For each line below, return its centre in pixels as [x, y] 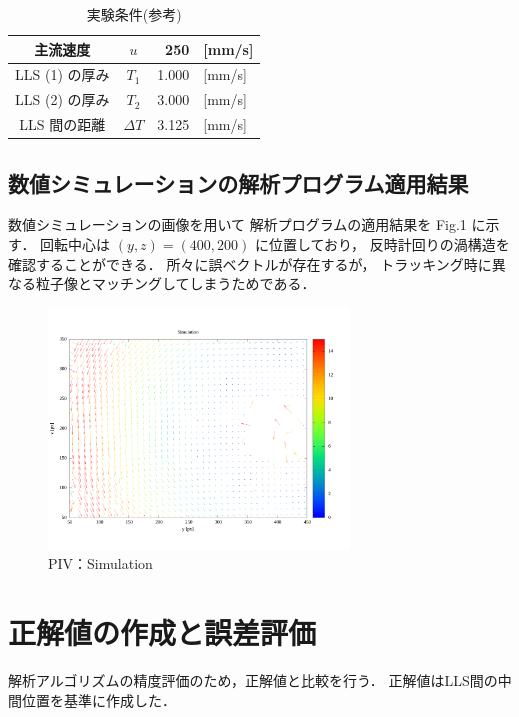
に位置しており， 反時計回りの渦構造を [382, 244]
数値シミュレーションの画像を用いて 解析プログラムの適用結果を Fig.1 [237, 224]
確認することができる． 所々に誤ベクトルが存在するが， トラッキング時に [250, 263]
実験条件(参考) [134, 14]
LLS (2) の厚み [62, 99]
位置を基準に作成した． [98, 699]
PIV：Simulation [100, 563]
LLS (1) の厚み [62, 74]
